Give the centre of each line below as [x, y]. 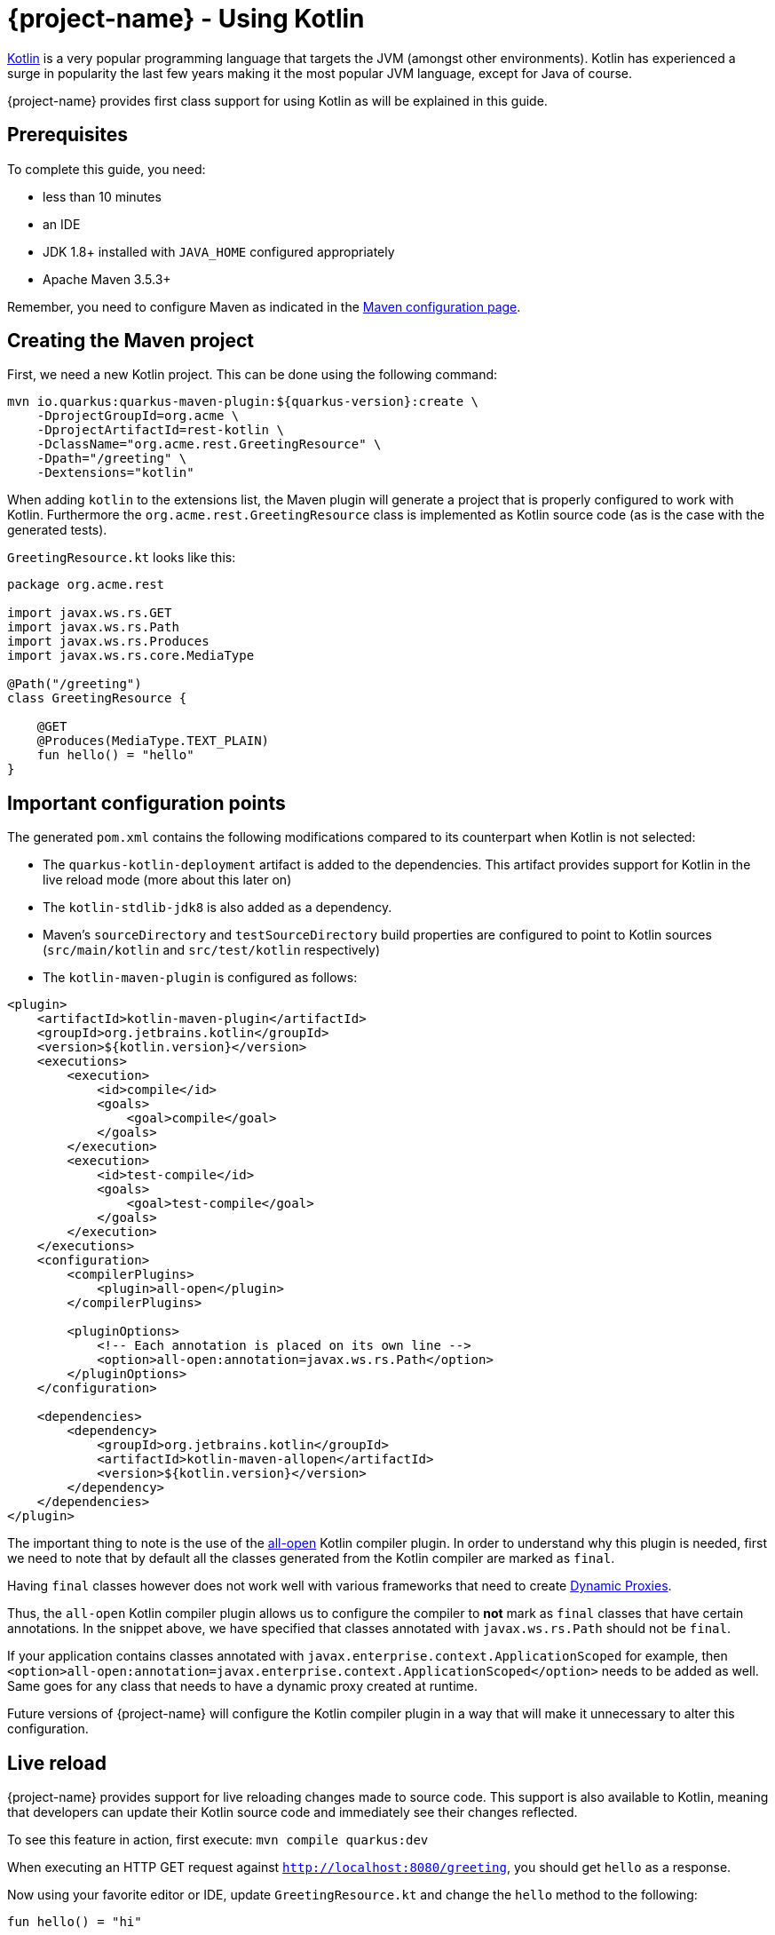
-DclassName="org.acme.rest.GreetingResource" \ [209, 444]
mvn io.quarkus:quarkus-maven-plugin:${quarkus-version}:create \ [243, 402]
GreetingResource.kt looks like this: [122, 558]
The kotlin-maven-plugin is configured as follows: [200, 978]
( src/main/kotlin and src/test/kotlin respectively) [211, 950]
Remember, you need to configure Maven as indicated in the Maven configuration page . [264, 306]
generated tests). [57, 530]
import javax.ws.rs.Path [93, 627]
